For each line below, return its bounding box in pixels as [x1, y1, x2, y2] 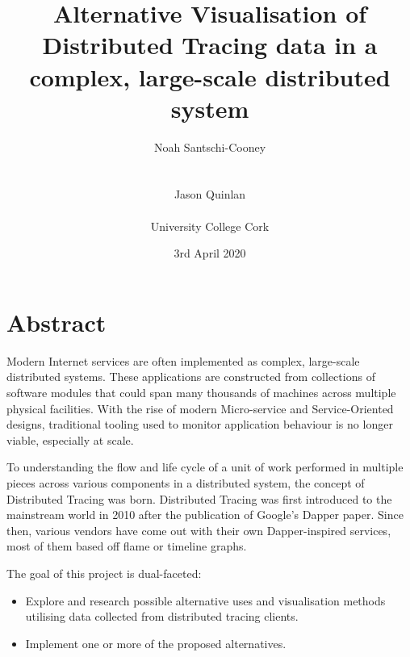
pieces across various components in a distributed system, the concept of [6, 474, 365, 491]
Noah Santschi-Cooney [153, 138, 266, 155]
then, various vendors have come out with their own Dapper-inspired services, [6, 521, 391, 538]
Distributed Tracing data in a [42, 28, 378, 61]
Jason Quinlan [174, 186, 246, 203]
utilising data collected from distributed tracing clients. [25, 608, 299, 625]
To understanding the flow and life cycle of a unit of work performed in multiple [6, 458, 404, 475]
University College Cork [150, 217, 270, 234]
